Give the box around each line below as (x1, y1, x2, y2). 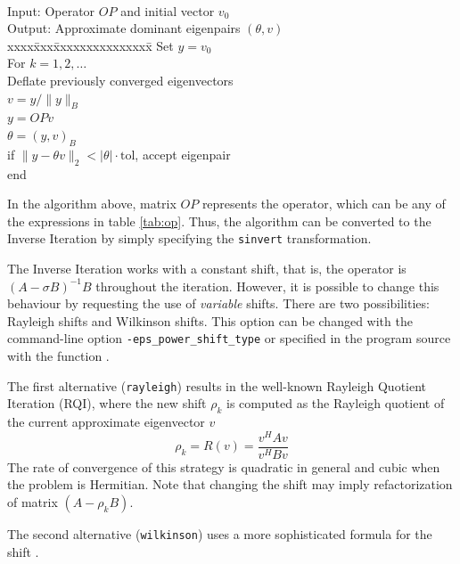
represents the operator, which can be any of (201, 194, 446, 213)
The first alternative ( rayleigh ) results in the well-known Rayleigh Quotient (7, 376, 427, 395)
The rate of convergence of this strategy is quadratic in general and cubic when (7, 457, 440, 476)
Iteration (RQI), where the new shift (7, 394, 207, 413)
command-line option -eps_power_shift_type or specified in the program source (7, 329, 451, 347)
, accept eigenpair (135, 144, 231, 163)
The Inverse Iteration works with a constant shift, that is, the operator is (7, 258, 407, 277)
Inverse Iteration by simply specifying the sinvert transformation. (7, 229, 372, 248)
